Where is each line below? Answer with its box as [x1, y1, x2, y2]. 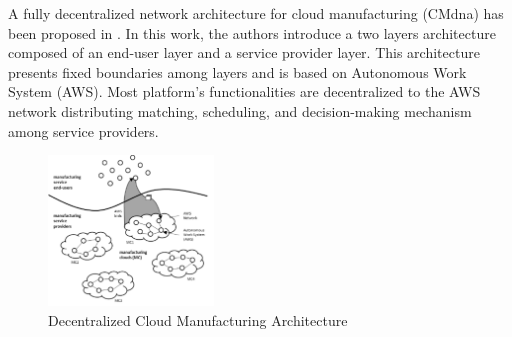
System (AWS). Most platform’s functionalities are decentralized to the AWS [8, 81, 481, 102]
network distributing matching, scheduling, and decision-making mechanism [8, 100, 472, 121]
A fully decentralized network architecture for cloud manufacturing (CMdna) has [8, 3, 504, 23]
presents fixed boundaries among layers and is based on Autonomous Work [8, 61, 467, 82]
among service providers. [8, 120, 159, 141]
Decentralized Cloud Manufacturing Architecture [48, 309, 348, 330]
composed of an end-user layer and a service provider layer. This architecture [8, 42, 480, 63]
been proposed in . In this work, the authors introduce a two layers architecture [8, 22, 496, 43]
